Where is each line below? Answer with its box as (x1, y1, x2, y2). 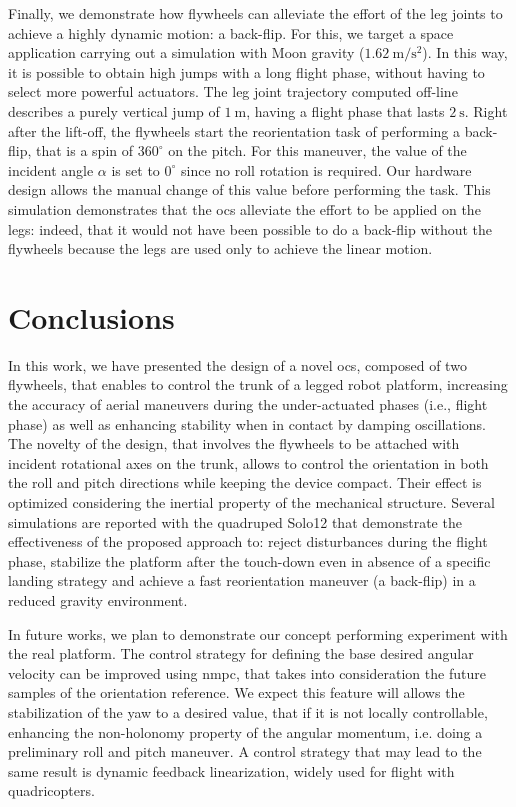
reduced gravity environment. (8, 589, 188, 610)
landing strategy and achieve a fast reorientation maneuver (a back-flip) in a (8, 570, 476, 591)
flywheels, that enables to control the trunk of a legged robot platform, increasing (8, 374, 508, 395)
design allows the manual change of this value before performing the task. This (8, 179, 491, 200)
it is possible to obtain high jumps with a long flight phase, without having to (8, 61, 485, 82)
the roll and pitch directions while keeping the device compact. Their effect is (8, 472, 482, 493)
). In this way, (422, 42, 508, 63)
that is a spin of (36, 140, 134, 161)
